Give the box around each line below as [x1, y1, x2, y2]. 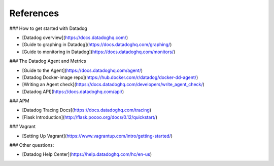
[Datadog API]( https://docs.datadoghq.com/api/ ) [22, 89, 124, 95]
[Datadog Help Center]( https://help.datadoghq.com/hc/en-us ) [22, 151, 152, 157]
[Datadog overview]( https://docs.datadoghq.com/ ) [22, 34, 128, 40]
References [9, 8, 59, 19]
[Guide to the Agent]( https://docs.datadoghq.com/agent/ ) [22, 67, 143, 73]
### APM [9, 98, 29, 104]
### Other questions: [9, 142, 54, 148]
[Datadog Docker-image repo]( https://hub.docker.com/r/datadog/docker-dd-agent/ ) [22, 74, 198, 80]
